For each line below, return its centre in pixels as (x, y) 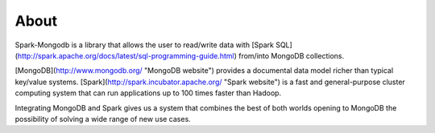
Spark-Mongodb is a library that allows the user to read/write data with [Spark (144, 45)
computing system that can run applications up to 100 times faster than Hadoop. (148, 93)
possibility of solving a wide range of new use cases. (103, 119)
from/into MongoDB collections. (291, 55)
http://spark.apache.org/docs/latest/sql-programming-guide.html (126, 55)
